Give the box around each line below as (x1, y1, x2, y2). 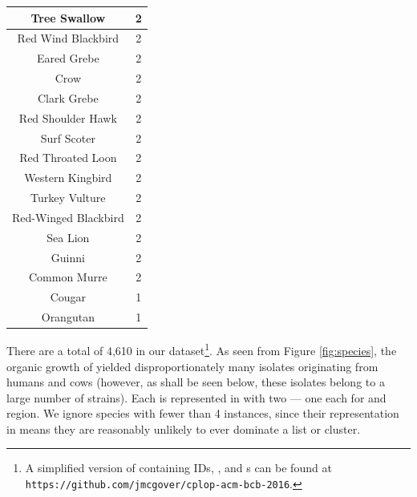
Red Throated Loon (19, 149, 117, 166)
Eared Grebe (36, 50, 99, 67)
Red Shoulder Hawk (18, 109, 117, 126)
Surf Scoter (40, 129, 95, 146)
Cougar (50, 289, 87, 305)
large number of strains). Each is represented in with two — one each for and (6, 389, 387, 406)
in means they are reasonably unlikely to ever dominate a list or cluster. (6, 420, 361, 437)
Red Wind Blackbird (17, 30, 119, 46)
